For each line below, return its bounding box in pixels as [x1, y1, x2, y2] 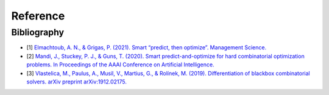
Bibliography [11, 27, 64, 38]
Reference [11, 9, 65, 23]
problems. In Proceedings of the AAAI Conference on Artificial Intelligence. [26, 61, 214, 68]
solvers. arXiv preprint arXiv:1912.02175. [26, 78, 127, 85]
